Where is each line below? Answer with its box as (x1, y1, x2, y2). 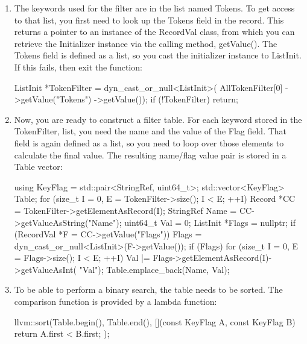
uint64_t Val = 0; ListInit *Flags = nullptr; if (124, 216, 296, 228)
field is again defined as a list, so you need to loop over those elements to (14, 136, 284, 149)
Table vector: (14, 160, 63, 173)
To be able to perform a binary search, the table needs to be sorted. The (14, 283, 283, 296)
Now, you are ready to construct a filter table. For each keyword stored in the (14, 113, 302, 125)
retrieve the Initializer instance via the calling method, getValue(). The (14, 37, 277, 49)
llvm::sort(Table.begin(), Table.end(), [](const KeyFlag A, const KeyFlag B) (14, 315, 296, 328)
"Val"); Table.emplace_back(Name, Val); (79, 263, 230, 275)
